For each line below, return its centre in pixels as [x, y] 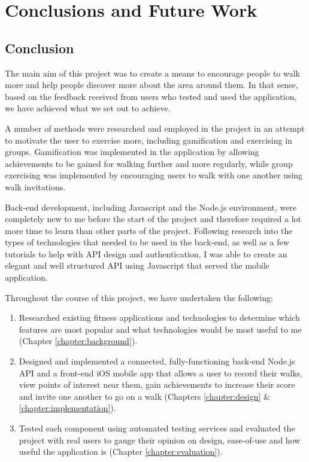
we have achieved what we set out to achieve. [88, 108]
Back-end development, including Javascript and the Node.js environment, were [151, 207]
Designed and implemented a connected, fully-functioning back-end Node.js [157, 361]
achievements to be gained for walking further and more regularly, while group [149, 163]
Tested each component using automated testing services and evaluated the [157, 428]
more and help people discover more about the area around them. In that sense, [152, 85]
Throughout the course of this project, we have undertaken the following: [139, 297]
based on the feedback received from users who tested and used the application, [151, 96]
